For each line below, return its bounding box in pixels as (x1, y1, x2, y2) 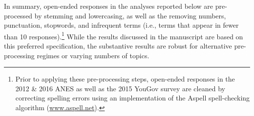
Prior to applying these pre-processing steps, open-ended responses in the (15, 74, 235, 84)
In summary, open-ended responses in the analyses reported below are (4, 1, 213, 11)
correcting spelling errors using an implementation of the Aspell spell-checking (15, 93, 250, 103)
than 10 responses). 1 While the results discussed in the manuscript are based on (4, 30, 243, 41)
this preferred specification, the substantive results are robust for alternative (4, 41, 232, 51)
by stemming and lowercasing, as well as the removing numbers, (34, 10, 226, 20)
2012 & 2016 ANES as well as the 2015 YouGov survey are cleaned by (15, 83, 225, 93)
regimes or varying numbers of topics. (37, 50, 149, 60)
